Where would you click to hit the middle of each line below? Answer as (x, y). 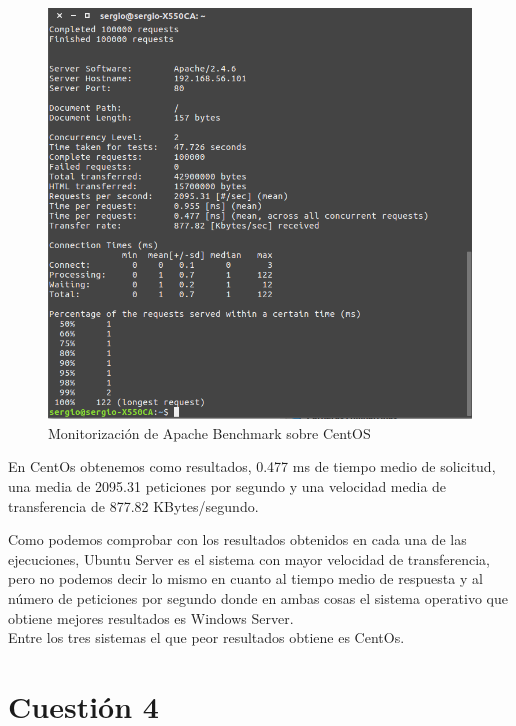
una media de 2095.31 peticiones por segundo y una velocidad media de (227, 486)
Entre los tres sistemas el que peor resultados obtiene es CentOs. (206, 637)
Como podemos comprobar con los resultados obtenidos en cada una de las (237, 539)
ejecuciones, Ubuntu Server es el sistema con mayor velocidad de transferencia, (249, 558)
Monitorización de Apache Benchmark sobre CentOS (209, 432)
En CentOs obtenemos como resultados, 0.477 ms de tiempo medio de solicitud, (252, 466)
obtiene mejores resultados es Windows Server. (151, 617)
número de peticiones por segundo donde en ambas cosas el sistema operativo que (258, 598)
